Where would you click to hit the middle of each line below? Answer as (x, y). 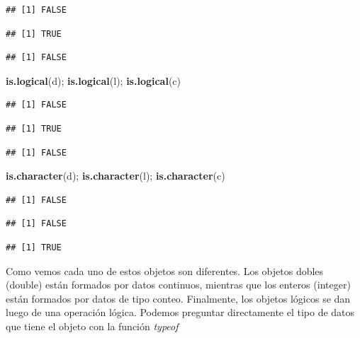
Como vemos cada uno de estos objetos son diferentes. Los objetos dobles (165, 270)
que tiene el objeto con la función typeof (92, 326)
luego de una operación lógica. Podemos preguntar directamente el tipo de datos (180, 312)
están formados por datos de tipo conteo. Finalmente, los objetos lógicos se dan (178, 298)
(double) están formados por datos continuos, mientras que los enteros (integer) (178, 285)
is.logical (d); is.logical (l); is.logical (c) (94, 80)
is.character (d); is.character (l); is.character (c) (116, 176)
